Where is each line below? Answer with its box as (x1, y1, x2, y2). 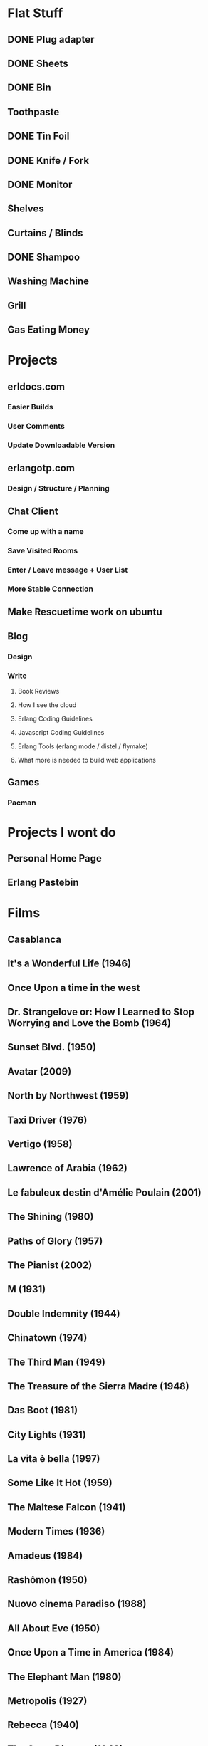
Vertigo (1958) (7, 1138, 73, 1150)
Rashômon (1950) (7, 1574, 88, 1586)
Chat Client (7, 506, 58, 518)
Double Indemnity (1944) (7, 1307, 120, 1319)
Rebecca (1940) (7, 1719, 80, 1731)
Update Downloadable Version (7, 440, 115, 450)
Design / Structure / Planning (7, 483, 110, 493)
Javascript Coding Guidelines (17, 728, 105, 736)
